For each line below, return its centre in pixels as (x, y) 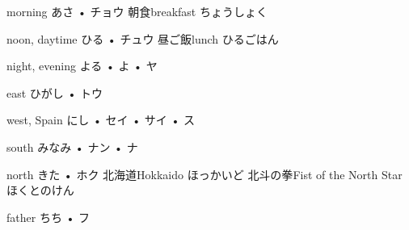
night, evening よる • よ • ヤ (82, 66)
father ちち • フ (48, 217)
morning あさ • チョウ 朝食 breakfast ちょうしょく (137, 11)
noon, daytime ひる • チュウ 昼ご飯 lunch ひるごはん (143, 38)
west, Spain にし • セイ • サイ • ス (101, 120)
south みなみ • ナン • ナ (72, 146)
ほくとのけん (40, 190)
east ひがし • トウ (55, 92)
